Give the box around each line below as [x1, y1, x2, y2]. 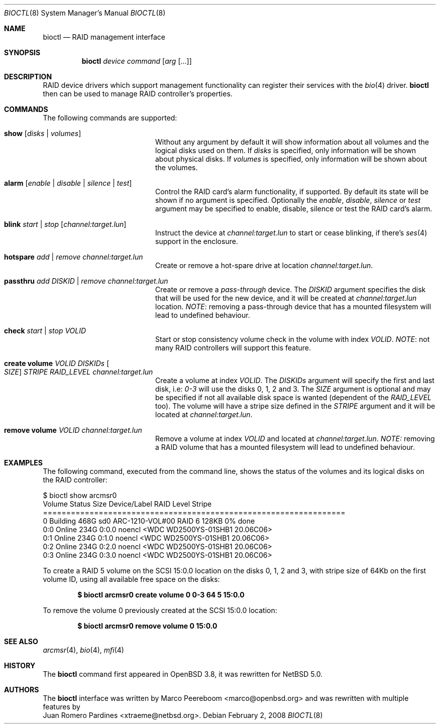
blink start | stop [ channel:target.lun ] [4, 220, 127, 228]
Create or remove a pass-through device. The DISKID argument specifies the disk [155, 285, 426, 294]
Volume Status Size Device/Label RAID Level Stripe [43, 500, 212, 508]
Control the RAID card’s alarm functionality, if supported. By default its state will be [155, 187, 429, 196]
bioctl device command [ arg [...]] [81, 57, 192, 65]
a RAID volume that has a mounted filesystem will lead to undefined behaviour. [155, 443, 415, 451]
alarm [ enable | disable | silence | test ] [4, 179, 132, 187]
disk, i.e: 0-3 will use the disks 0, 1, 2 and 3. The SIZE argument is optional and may [155, 385, 431, 393]
